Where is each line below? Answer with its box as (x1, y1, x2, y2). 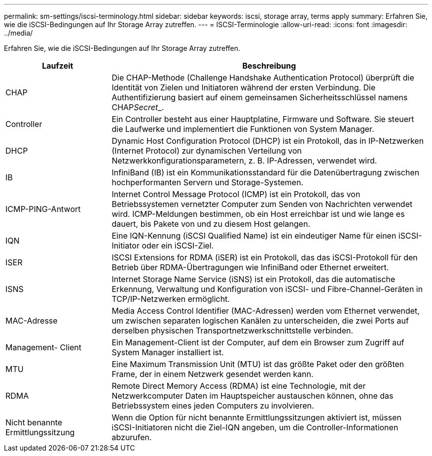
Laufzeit (42, 61, 73, 71)
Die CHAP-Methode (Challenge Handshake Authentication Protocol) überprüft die (111, 73, 414, 83)
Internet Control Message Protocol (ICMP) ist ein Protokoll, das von (111, 189, 360, 199)
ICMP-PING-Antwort (5, 204, 81, 214)
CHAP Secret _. (111, 102, 164, 112)
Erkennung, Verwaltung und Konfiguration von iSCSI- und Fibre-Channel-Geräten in (111, 284, 423, 294)
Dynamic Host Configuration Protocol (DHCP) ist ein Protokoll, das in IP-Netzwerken (111, 136, 424, 146)
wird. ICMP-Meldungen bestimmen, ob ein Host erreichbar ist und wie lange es (111, 209, 405, 219)
